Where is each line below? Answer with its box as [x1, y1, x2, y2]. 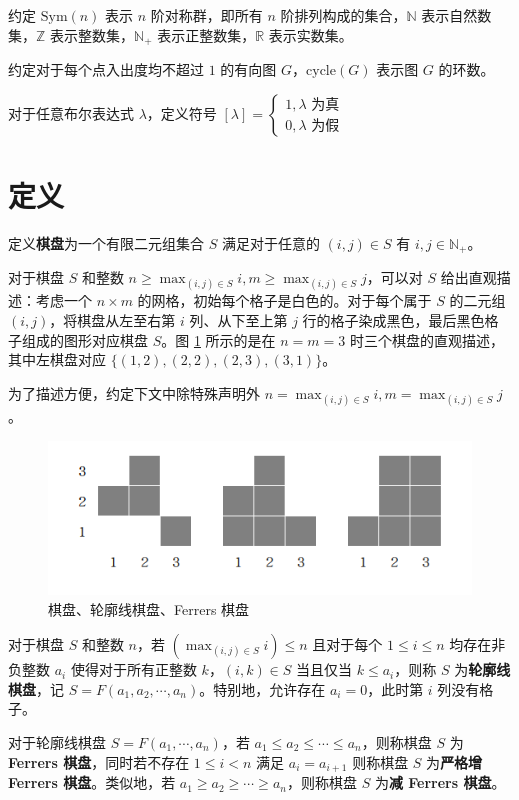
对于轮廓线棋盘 [8, 732, 106, 752]
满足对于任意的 [221, 232, 320, 253]
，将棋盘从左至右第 [49, 310, 176, 330]
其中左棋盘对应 [8, 349, 106, 370]
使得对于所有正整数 [70, 659, 197, 680]
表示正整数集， [157, 24, 256, 45]
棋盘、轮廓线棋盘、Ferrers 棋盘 [48, 598, 250, 619]
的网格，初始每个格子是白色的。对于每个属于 [137, 290, 432, 311]
